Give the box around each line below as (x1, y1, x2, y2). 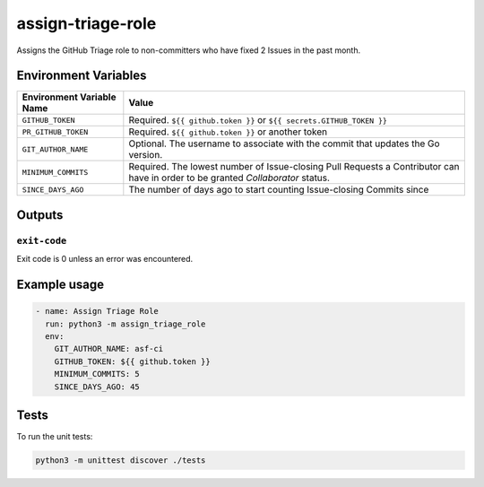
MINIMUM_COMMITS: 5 (54, 369, 141, 379)
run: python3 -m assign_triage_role (45, 318, 206, 329)
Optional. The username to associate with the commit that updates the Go (128, 137, 440, 150)
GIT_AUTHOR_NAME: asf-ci (54, 344, 164, 354)
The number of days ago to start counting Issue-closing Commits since (128, 184, 429, 196)
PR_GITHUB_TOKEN (22, 126, 89, 136)
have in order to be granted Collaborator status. (128, 171, 331, 184)
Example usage (16, 277, 105, 292)
